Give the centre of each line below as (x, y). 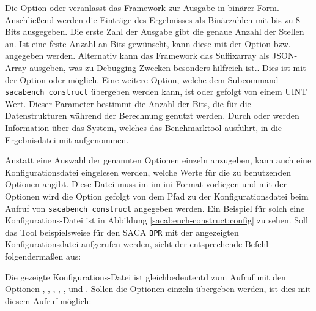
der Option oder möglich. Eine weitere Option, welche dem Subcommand (142, 79)
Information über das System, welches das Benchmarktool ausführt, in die (144, 127)
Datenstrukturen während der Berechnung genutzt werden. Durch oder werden (152, 115)
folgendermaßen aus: (43, 256)
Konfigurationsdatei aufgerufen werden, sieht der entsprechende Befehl (137, 244)
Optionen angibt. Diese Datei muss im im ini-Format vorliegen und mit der (146, 184)
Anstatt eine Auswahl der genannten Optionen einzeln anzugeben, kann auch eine (158, 160)
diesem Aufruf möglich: (48, 300)
